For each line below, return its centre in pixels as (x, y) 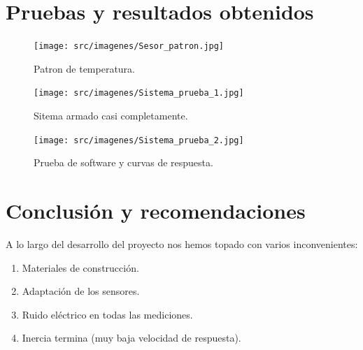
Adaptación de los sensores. (81, 291)
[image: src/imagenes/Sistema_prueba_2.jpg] (139, 140)
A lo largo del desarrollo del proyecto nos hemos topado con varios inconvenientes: (182, 244)
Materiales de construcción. (80, 267)
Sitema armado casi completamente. (111, 116)
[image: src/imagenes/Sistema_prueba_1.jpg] (139, 93)
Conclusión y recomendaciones (156, 211)
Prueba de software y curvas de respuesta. (123, 162)
